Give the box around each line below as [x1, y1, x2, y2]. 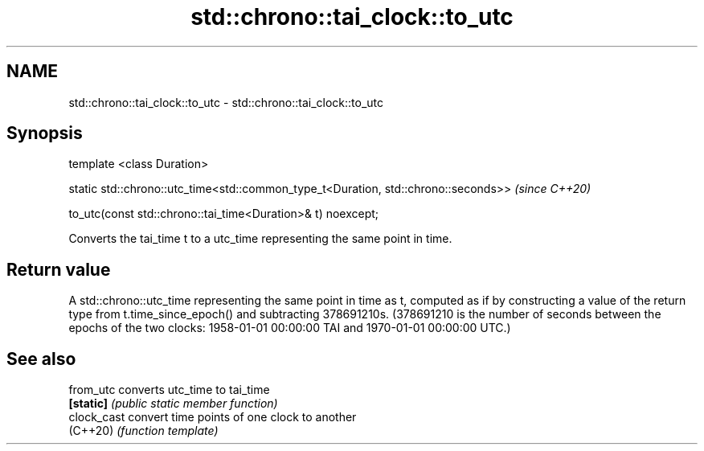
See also [6, 348, 76, 369]
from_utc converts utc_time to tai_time [68, 383, 270, 397]
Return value [6, 259, 111, 280]
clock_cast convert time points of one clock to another [68, 410, 357, 424]
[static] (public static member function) [68, 396, 278, 411]
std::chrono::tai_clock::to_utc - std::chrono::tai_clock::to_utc [68, 95, 384, 109]
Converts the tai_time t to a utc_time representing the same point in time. [68, 232, 452, 246]
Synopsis [6, 123, 83, 144]
